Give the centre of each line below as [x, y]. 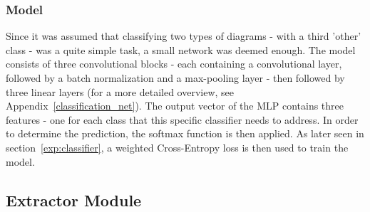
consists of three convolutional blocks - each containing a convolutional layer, [174, 64]
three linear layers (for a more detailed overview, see [120, 91]
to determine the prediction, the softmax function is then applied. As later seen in [185, 133]
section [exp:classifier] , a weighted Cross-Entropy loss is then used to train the [177, 147]
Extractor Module [74, 200]
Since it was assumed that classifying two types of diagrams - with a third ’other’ [184, 36]
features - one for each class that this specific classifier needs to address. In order [182, 119]
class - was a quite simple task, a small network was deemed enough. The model [181, 49]
